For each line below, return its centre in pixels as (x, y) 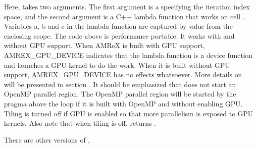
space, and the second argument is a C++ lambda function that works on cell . (124, 16)
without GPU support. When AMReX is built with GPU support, (104, 45)
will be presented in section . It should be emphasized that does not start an (120, 84)
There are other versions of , (47, 139)
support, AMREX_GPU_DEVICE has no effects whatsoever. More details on (123, 74)
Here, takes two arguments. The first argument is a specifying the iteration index (127, 6)
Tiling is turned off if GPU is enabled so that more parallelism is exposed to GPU (128, 113)
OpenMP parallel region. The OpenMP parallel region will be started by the (120, 94)
